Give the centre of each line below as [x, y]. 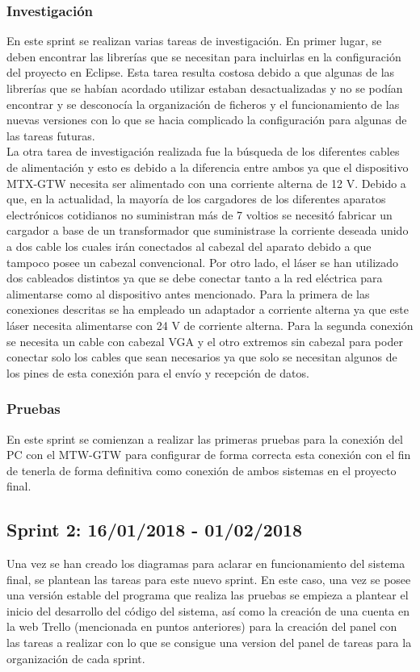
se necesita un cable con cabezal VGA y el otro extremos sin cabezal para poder [205, 341]
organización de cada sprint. [76, 658]
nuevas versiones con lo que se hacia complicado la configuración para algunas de [207, 120]
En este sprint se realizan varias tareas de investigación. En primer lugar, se [194, 41]
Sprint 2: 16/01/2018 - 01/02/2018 [155, 530]
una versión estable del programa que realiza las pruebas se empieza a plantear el [208, 595]
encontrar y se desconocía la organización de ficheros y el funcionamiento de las [203, 104]
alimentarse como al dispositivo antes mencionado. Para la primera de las [188, 293]
